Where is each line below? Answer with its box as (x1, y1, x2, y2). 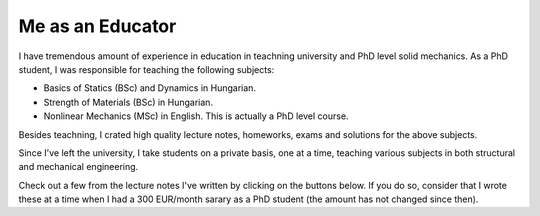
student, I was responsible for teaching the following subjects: (18, 63, 275, 75)
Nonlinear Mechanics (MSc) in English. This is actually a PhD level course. (43, 110, 349, 122)
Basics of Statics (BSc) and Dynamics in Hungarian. (43, 82, 257, 94)
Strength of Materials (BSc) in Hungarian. (43, 96, 214, 108)
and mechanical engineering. (18, 161, 139, 173)
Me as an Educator (18, 15, 177, 37)
